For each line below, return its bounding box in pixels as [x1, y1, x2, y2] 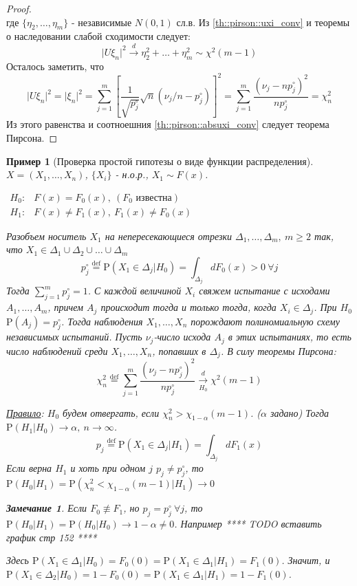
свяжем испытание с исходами [199, 283, 330, 298]
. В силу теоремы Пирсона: [220, 343, 336, 358]
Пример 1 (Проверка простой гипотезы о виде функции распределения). [6, 153, 314, 168]
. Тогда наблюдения [61, 314, 143, 328]
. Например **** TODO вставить [174, 517, 322, 531]
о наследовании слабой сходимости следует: [6, 29, 191, 43]
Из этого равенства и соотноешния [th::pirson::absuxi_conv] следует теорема [6, 117, 329, 131]
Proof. [6, 1, 32, 15]
